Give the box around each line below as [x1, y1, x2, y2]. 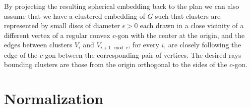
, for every [128, 39, 159, 50]
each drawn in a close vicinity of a [140, 20, 244, 31]
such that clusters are [155, 10, 221, 21]
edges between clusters [4, 39, 72, 50]
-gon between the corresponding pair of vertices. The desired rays [43, 49, 241, 60]
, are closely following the [164, 39, 241, 50]
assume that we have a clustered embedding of [4, 10, 145, 21]
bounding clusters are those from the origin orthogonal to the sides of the [4, 59, 227, 70]
